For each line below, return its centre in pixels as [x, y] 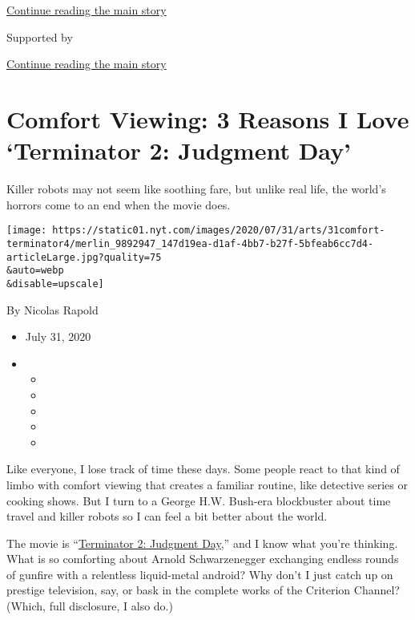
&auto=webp [35, 271]
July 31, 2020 [58, 336]
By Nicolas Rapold [52, 309]
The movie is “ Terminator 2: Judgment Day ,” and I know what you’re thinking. [202, 543]
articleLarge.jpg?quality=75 [84, 257]
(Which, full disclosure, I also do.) [90, 606]
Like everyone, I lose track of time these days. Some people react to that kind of [203, 469]
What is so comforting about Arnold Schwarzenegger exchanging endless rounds [203, 559]
